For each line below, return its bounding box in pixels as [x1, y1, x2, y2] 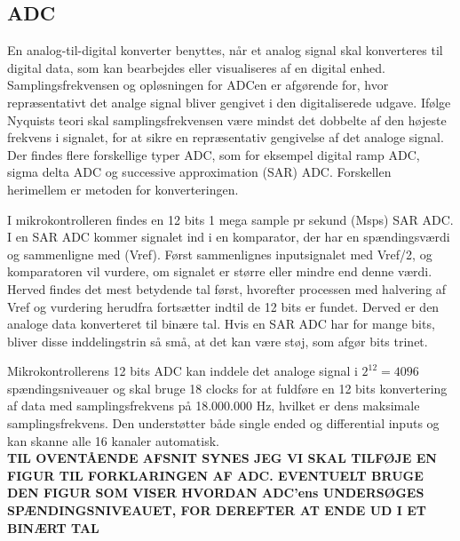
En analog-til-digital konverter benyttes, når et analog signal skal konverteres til [7, 41, 443, 60]
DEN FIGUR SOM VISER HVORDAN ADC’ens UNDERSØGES [7, 483, 424, 502]
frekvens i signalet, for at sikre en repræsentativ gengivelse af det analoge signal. [7, 128, 444, 147]
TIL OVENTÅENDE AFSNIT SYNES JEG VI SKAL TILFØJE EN [7, 449, 437, 467]
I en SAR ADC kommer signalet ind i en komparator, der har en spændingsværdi [7, 227, 450, 246]
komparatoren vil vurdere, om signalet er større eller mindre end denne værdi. [7, 262, 432, 281]
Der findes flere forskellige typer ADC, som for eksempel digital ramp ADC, [7, 145, 420, 163]
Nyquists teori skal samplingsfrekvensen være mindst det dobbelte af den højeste [7, 110, 447, 129]
